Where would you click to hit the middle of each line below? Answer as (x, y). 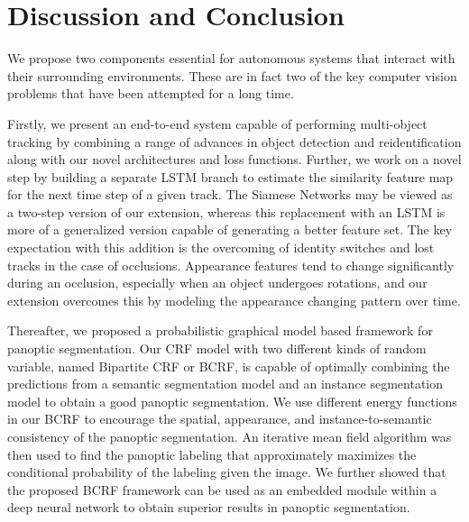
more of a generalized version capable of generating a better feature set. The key (230, 229)
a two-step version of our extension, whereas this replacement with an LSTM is (226, 211)
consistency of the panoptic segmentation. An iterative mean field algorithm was (230, 436)
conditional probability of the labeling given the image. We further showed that (227, 472)
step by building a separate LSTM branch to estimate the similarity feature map (230, 176)
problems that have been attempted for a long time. (151, 93)
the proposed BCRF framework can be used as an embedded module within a (222, 489)
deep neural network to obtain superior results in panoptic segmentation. (209, 507)
